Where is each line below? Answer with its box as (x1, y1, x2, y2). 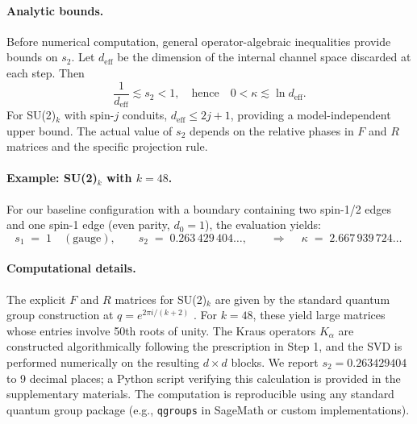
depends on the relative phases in (190, 122, 354, 139)
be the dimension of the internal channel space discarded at (117, 48, 411, 65)
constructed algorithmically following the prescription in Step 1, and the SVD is (6, 338, 402, 355)
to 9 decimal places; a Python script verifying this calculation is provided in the (6, 369, 401, 386)
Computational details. (6, 260, 136, 276)
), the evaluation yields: (205, 216, 322, 233)
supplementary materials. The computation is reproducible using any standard (6, 385, 394, 402)
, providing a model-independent (230, 106, 391, 123)
